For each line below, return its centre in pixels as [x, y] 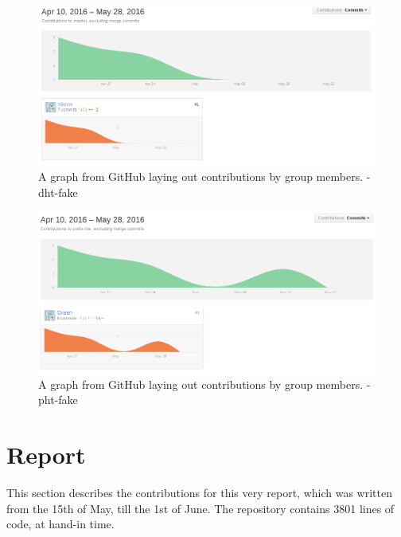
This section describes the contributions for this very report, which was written [199, 493]
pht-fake [58, 400]
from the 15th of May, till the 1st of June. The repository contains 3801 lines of [200, 508]
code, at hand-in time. [60, 524]
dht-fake [58, 192]
